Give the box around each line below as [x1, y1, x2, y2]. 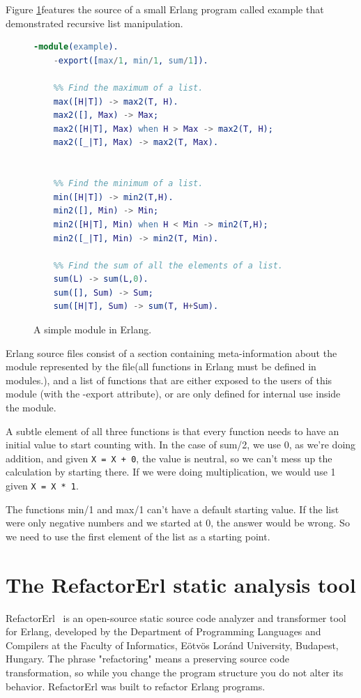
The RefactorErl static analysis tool [6, 570, 356, 598]
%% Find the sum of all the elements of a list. [53, 260, 283, 271]
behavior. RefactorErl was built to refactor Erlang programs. [6, 678, 266, 693]
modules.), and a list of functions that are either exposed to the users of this [6, 372, 332, 387]
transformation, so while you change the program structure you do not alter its [6, 665, 344, 679]
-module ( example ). [33, 42, 118, 52]
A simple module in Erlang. [33, 322, 152, 337]
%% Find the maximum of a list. [53, 82, 203, 93]
